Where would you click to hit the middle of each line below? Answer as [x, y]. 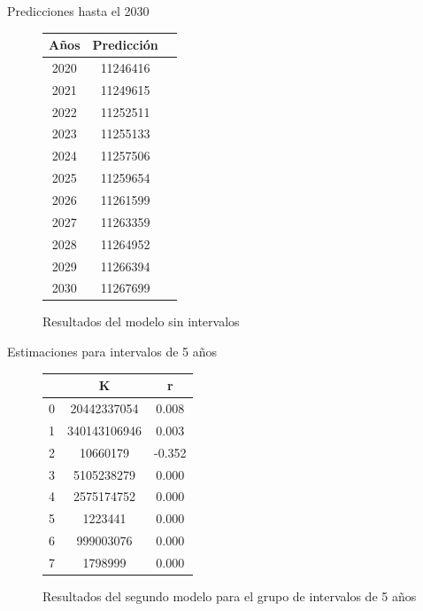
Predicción [125, 45]
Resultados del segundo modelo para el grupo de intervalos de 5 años [230, 596]
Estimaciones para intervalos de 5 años [112, 352]
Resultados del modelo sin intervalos [141, 321]
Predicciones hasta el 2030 [78, 11]
